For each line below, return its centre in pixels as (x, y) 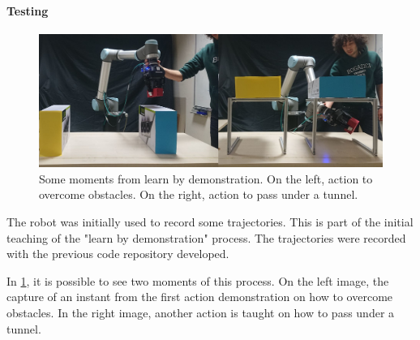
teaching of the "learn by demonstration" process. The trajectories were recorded (206, 237)
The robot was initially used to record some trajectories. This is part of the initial (210, 221)
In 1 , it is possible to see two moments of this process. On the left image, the (198, 280)
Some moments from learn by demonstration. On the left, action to (206, 178)
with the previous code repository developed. (118, 254)
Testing (28, 10)
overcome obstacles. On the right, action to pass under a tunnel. (199, 194)
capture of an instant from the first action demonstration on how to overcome (200, 297)
